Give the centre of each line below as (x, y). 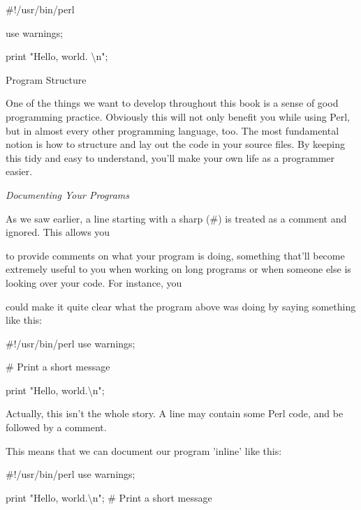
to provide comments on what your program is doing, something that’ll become (175, 255)
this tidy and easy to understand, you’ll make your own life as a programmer (170, 157)
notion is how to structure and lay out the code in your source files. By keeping (175, 144)
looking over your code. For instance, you (94, 282)
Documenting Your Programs (68, 194)
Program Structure (46, 79)
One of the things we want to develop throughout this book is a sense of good (172, 103)
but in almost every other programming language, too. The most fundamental (172, 130)
